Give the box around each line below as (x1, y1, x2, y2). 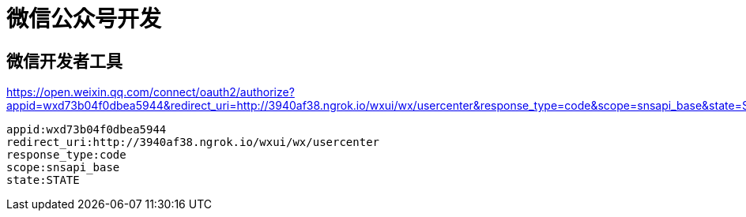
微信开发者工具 (6, 51, 122, 71)
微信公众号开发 (6, 6, 162, 32)
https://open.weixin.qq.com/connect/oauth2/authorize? (6, 85, 295, 99)
